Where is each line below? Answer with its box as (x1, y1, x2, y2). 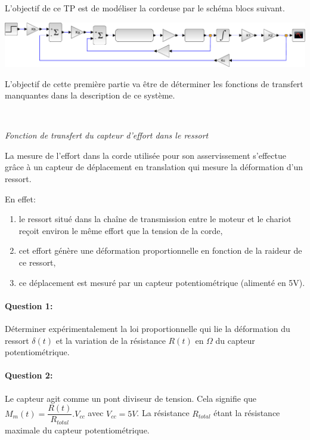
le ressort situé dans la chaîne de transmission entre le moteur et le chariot (18, 213, 292, 225)
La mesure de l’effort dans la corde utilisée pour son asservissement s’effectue (5, 149, 286, 161)
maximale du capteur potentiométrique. (5, 423, 150, 436)
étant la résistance (213, 407, 280, 419)
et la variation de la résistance (55, 334, 166, 346)
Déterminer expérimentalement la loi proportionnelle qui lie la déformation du (5, 322, 290, 335)
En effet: (5, 192, 36, 205)
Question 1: (5, 299, 53, 312)
